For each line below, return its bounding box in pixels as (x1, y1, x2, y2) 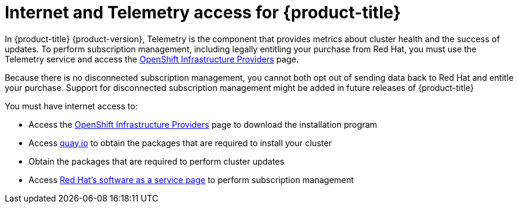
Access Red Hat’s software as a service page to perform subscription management (29, 174, 354, 185)
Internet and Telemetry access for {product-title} (5, 2, 401, 23)
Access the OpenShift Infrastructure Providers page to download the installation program (29, 119, 378, 130)
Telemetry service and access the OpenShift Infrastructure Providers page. (5, 53, 299, 64)
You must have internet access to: (5, 100, 138, 111)
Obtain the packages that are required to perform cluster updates (29, 156, 284, 166)
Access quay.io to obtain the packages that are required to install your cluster (29, 137, 332, 148)
